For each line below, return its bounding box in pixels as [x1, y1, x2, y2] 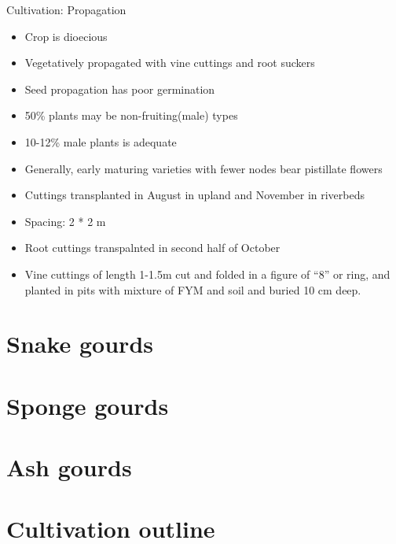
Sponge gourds [6, 389, 169, 421]
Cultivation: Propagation [6, 2, 126, 17]
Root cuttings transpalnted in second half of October [24, 239, 280, 256]
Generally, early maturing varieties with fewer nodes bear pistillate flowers [24, 160, 383, 176]
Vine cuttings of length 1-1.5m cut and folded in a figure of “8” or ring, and [24, 265, 390, 282]
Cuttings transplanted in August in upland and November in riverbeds [24, 187, 365, 203]
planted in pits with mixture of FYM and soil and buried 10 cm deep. [24, 281, 361, 298]
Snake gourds [6, 328, 153, 360]
